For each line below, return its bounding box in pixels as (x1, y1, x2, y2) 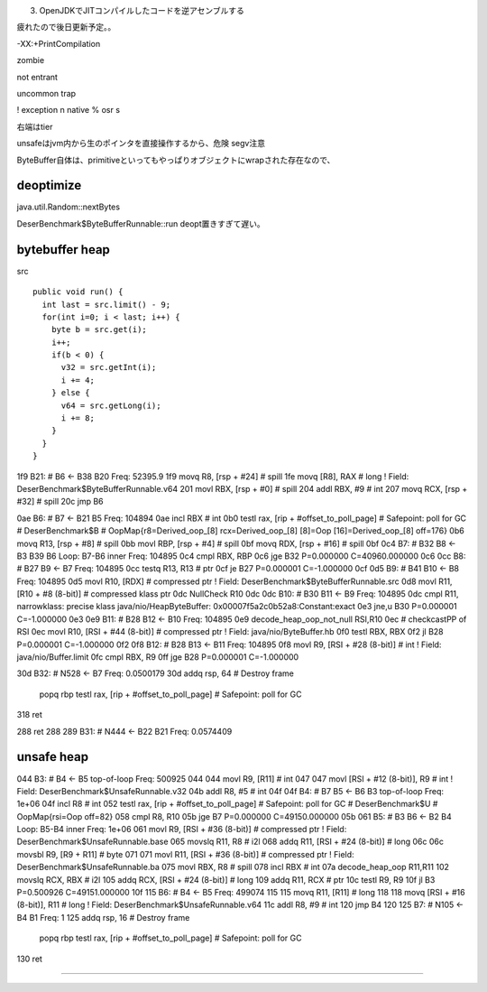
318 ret (16, 709, 42, 720)
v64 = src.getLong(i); (60, 400, 161, 411)
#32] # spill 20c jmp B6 (16, 496, 104, 507)
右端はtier (16, 121, 53, 132)
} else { (51, 388, 90, 398)
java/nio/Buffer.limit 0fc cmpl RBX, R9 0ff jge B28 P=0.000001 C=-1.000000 (16, 652, 299, 663)
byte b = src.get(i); (51, 325, 148, 335)
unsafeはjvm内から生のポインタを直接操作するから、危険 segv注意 (16, 138, 266, 149)
